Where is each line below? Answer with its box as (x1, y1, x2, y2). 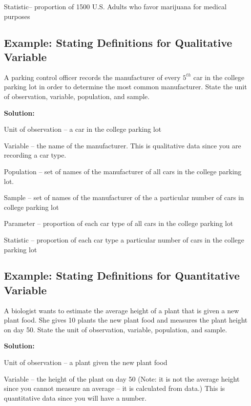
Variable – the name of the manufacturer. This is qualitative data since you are (4, 140, 241, 150)
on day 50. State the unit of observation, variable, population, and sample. (4, 324, 227, 334)
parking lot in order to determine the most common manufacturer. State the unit (4, 81, 247, 92)
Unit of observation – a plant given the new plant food (4, 357, 167, 367)
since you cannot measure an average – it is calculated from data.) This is (4, 383, 225, 393)
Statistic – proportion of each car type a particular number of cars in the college (4, 234, 244, 244)
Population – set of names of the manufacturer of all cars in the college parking (4, 166, 242, 176)
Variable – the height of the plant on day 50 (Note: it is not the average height (4, 373, 240, 384)
